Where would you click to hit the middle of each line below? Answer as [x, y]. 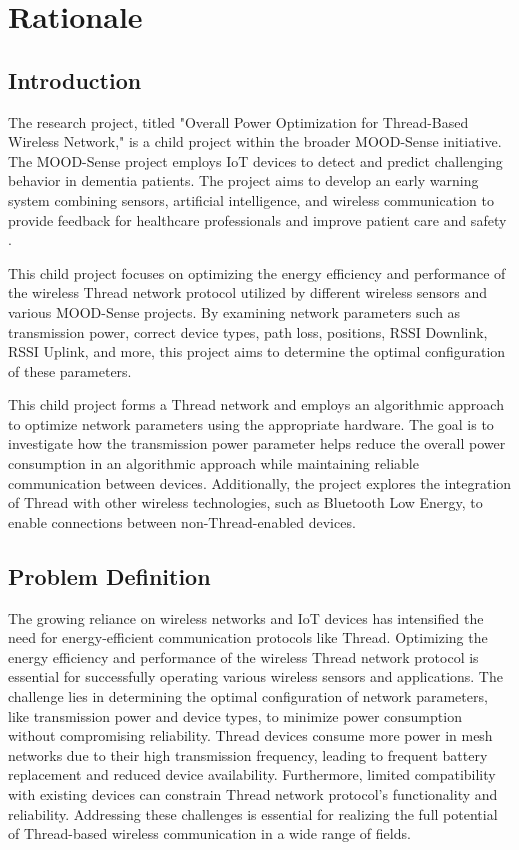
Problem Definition [109, 575]
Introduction [75, 79]
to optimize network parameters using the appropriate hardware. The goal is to [251, 423]
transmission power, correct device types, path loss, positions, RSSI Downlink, [248, 331]
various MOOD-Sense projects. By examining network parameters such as [234, 311]
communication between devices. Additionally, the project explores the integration [260, 482]
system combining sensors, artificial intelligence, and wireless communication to [251, 199]
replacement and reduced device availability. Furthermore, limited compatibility [252, 774]
